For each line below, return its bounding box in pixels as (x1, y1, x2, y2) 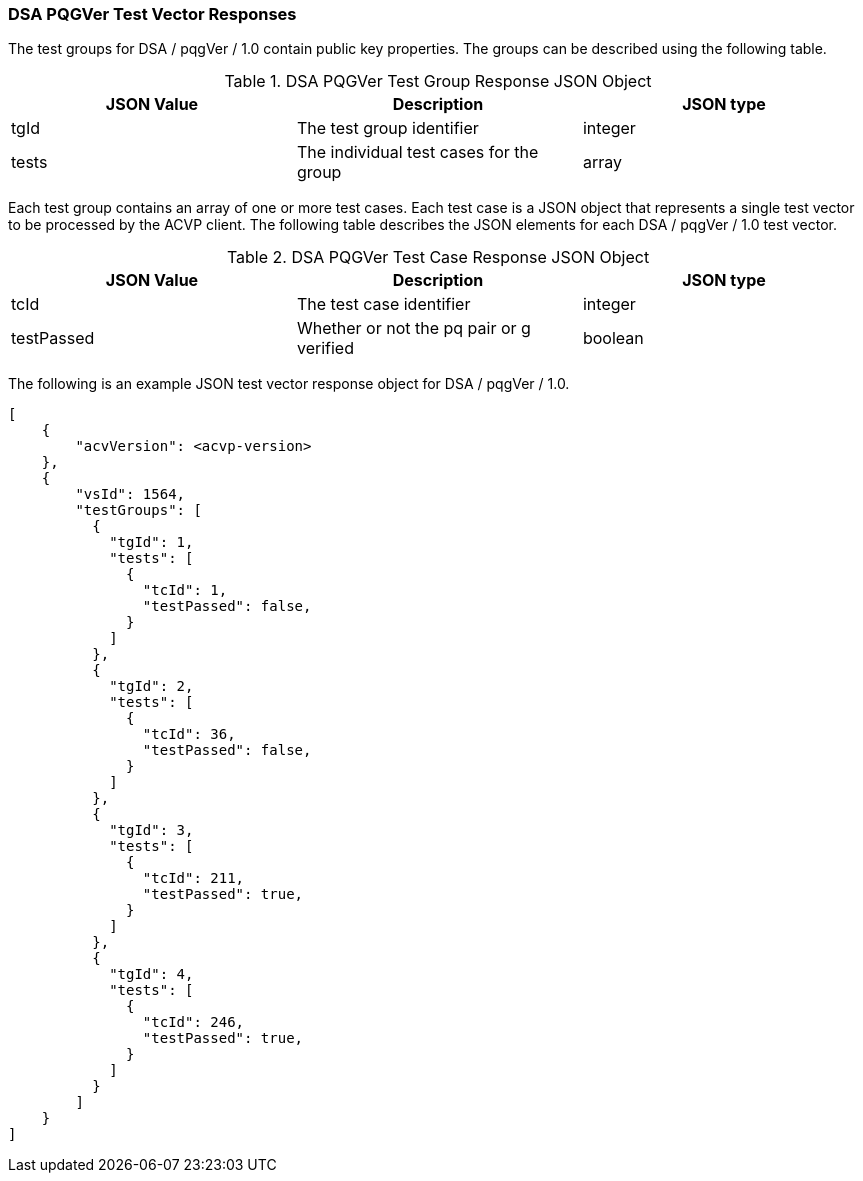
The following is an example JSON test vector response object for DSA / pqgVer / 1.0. (8, 375, 570, 393)
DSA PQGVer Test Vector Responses (8, 4, 297, 24)
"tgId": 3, (109, 822, 194, 839)
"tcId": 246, (142, 1014, 245, 1031)
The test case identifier (296, 294, 471, 315)
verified (296, 338, 354, 359)
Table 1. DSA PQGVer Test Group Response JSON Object (224, 71, 652, 92)
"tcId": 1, (142, 582, 228, 599)
